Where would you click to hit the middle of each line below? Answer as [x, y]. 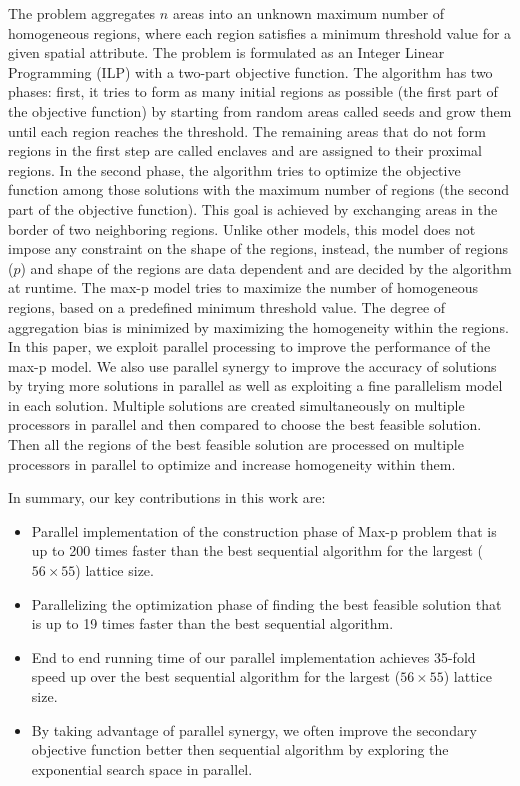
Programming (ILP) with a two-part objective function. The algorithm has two [250, 71]
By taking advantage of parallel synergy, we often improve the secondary [254, 729]
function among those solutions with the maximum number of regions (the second [258, 189]
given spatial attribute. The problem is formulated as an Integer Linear [226, 52]
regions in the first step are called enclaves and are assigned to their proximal [245, 150]
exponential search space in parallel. [142, 768]
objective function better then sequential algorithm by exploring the [240, 749]
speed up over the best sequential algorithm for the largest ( [216, 676]
